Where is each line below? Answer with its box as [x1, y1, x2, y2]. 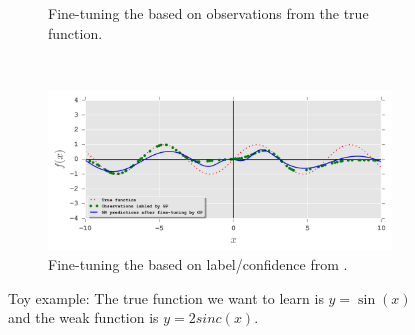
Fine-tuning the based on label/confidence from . [48, 254, 348, 275]
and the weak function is [8, 307, 159, 328]
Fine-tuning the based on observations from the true [48, 3, 369, 23]
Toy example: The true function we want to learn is [8, 287, 324, 308]
